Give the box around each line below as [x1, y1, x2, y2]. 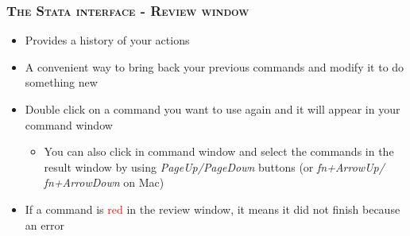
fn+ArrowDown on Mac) [44, 174, 164, 191]
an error [25, 216, 64, 233]
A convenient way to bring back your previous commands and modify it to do [25, 58, 404, 75]
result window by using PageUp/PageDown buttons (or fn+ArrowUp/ [44, 158, 385, 175]
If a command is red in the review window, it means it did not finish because [25, 200, 400, 217]
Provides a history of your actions [25, 32, 190, 48]
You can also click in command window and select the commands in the [44, 143, 394, 160]
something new [25, 74, 98, 91]
